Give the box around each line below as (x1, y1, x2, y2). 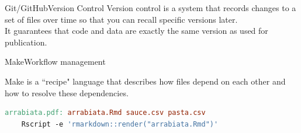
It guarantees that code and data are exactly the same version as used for (5, 24, 268, 37)
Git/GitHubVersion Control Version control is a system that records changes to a (5, 2, 296, 13)
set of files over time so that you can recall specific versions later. (5, 13, 238, 25)
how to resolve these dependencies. (5, 86, 129, 99)
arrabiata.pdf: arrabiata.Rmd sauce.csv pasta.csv (5, 108, 206, 117)
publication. (5, 36, 47, 48)
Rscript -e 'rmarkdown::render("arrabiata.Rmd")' (21, 120, 219, 128)
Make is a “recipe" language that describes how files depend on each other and (5, 75, 286, 87)
